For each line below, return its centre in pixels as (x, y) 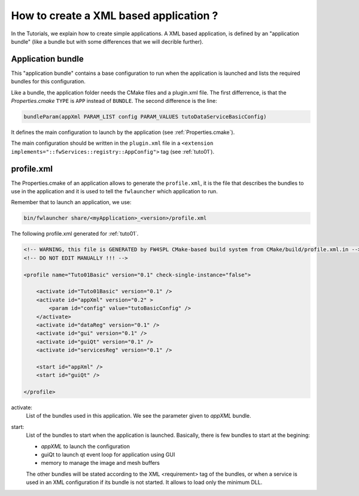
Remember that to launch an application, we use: (71, 202)
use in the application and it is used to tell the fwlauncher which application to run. (114, 191)
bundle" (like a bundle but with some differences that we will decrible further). (107, 41)
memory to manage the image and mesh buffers (101, 463)
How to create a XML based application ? (115, 16)
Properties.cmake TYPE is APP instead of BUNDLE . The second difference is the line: (114, 101)
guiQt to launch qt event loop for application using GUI (108, 454)
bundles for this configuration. (48, 81)
